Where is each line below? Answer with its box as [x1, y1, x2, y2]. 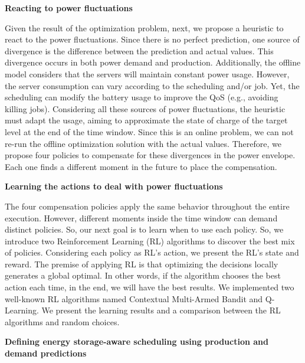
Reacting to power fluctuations [5, 2, 133, 14]
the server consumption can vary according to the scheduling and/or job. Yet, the [5, 79, 300, 91]
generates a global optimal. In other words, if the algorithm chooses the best [5, 269, 281, 282]
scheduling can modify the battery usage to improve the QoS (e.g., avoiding [5, 91, 278, 103]
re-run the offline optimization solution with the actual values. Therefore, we [5, 137, 281, 149]
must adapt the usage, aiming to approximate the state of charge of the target [5, 114, 288, 126]
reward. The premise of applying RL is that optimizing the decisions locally [5, 257, 278, 270]
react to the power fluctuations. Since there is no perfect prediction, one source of [5, 33, 300, 45]
